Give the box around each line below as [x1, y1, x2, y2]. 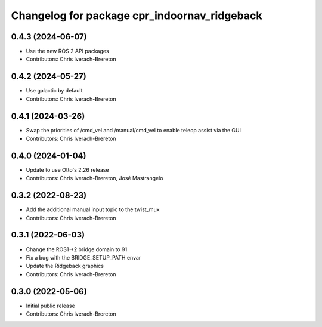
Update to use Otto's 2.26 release [26, 166, 109, 173]
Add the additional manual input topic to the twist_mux [26, 206, 160, 213]
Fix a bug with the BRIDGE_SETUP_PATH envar [26, 254, 141, 261]
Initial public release [26, 302, 76, 309]
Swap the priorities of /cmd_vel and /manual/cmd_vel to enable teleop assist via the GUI [26, 127, 241, 134]
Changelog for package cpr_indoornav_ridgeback [11, 9, 262, 22]
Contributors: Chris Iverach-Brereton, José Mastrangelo [26, 175, 163, 182]
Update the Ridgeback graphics [26, 263, 104, 270]
